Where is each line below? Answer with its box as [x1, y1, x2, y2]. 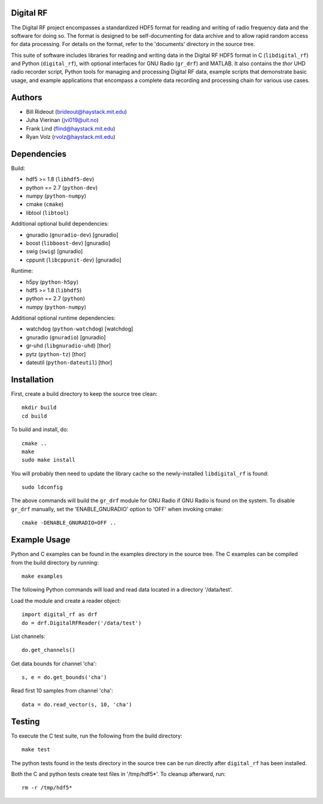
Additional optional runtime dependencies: [11, 314, 116, 321]
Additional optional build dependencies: [11, 220, 109, 227]
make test [22, 746, 50, 753]
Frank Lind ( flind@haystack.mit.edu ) [26, 125, 116, 132]
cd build [22, 412, 47, 419]
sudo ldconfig [22, 484, 63, 491]
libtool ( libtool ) [26, 209, 69, 216]
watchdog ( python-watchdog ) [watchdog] [26, 325, 133, 332]
